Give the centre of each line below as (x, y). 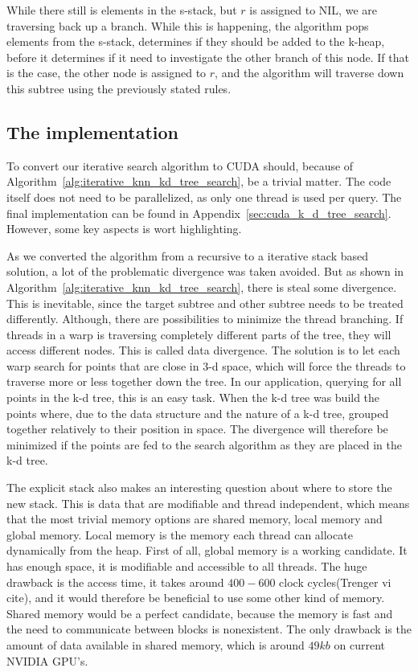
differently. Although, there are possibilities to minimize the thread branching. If (205, 319)
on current (360, 644)
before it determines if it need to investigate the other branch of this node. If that (208, 57)
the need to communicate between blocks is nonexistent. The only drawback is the (209, 629)
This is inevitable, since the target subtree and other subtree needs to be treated (205, 303)
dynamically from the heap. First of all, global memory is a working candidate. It (207, 550)
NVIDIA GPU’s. (47, 660)
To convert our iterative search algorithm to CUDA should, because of (180, 165)
